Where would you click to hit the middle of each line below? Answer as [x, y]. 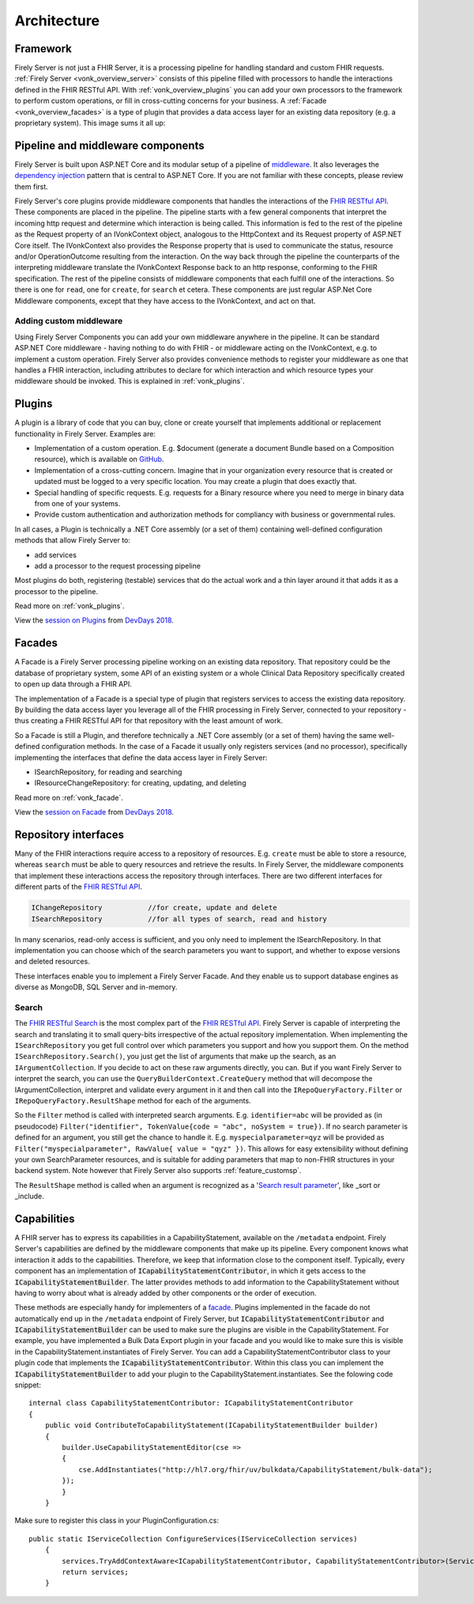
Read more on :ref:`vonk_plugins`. [70, 606]
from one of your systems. [77, 503]
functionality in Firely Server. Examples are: [85, 433]
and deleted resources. [52, 962]
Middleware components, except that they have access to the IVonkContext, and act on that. [165, 301]
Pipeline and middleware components [109, 145]
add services [55, 554]
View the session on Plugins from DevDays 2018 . [94, 620]
